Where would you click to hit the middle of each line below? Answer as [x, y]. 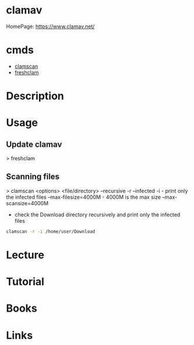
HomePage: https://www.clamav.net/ [51, 26]
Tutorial [25, 282]
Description [35, 96]
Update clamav [34, 144]
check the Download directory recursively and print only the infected [97, 215]
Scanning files [33, 177]
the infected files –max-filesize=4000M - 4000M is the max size [84, 197]
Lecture [25, 255]
